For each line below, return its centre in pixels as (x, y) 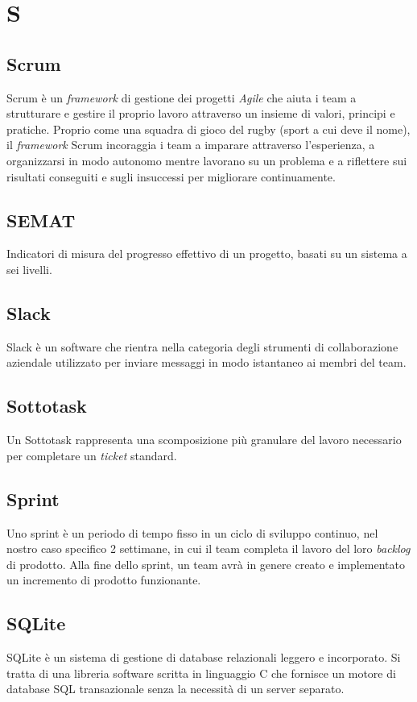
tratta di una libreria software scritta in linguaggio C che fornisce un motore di (201, 673)
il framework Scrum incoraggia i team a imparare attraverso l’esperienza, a (191, 145)
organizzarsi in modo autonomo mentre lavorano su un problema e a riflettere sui (207, 160)
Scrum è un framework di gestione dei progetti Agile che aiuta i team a (182, 97)
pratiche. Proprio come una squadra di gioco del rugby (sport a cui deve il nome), (208, 129)
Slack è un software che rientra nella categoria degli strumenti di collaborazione (202, 346)
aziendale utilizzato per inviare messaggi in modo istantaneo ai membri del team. (206, 362)
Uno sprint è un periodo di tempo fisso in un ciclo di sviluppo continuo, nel (192, 532)
